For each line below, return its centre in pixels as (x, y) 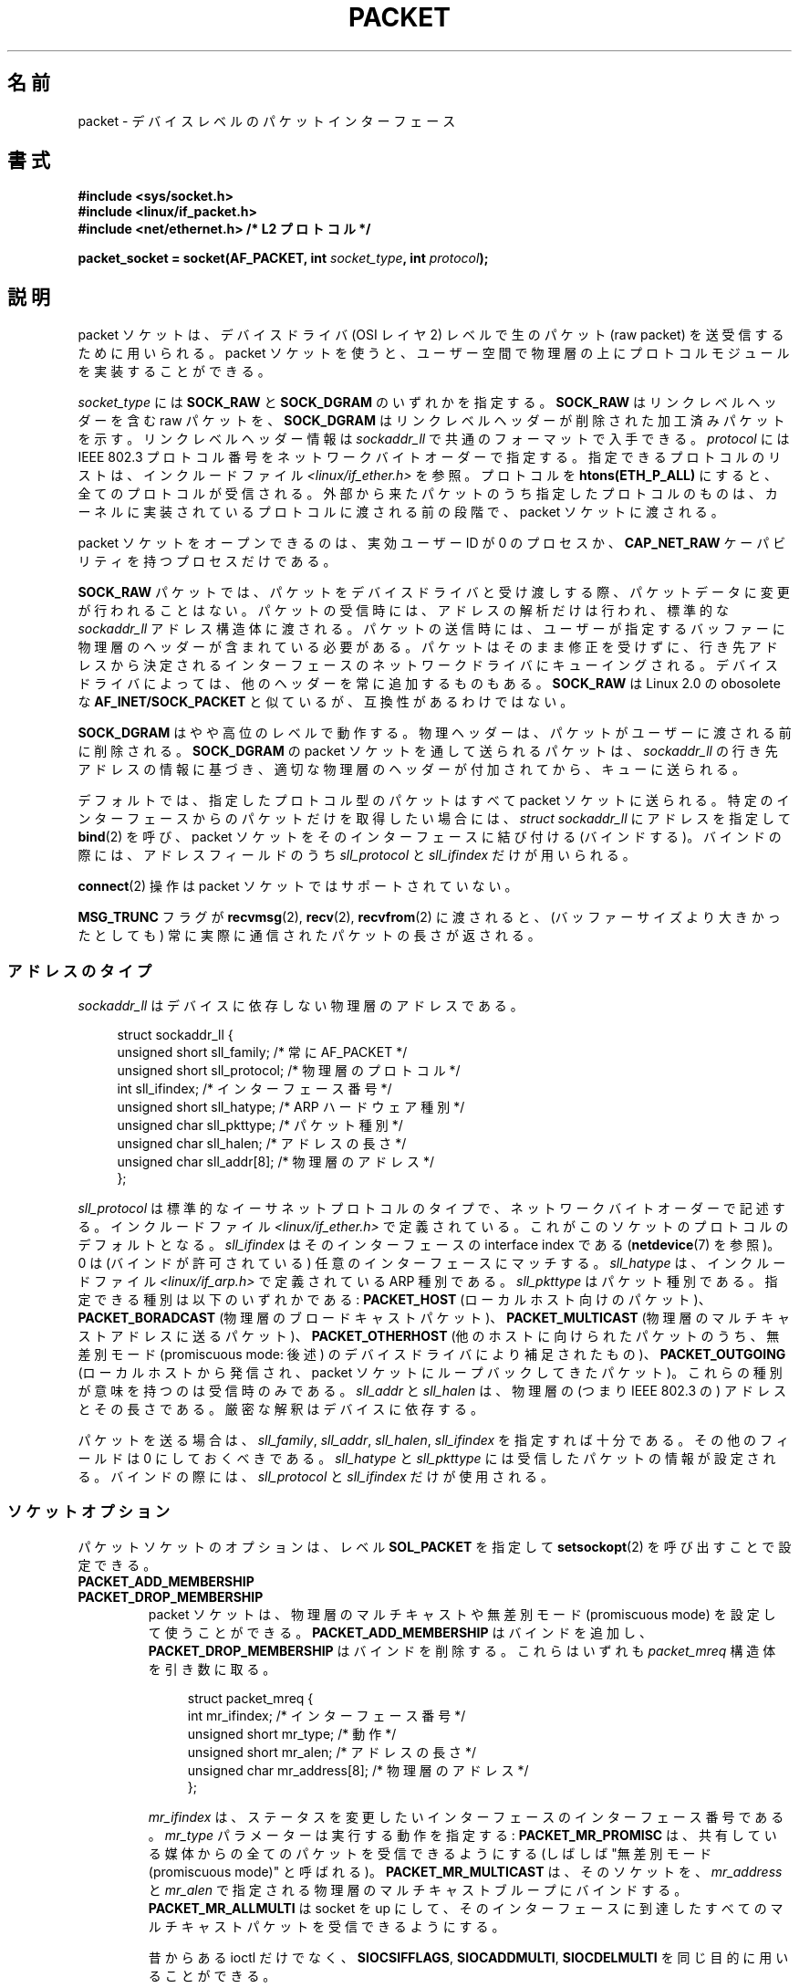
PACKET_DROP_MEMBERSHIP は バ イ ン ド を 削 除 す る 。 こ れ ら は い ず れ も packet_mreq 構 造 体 (462, 1650)
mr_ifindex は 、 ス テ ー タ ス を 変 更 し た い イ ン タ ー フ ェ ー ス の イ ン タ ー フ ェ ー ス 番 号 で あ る (466, 1816)
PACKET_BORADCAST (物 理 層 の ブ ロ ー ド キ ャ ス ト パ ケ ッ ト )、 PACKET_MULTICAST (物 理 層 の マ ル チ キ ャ (434, 1318)
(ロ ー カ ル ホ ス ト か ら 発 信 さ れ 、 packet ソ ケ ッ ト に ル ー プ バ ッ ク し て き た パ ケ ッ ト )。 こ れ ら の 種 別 (430, 1373)
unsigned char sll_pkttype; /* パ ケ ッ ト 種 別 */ (260, 1125)
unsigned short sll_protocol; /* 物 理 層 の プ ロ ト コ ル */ (289, 1071)
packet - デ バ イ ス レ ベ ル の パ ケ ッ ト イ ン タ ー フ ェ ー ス (267, 120)
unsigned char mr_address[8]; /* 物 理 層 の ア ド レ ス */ (358, 1770)
